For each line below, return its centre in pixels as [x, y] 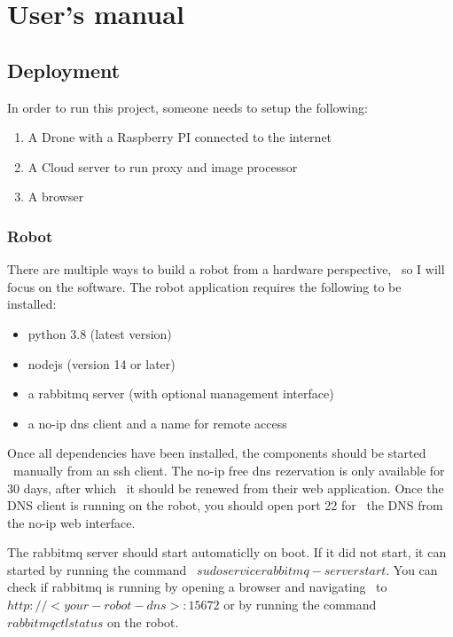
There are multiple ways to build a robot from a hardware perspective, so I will [226, 269]
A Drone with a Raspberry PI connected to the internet [180, 137]
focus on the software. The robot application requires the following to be [204, 286]
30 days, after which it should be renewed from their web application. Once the [226, 488]
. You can [412, 569]
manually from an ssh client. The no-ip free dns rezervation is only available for [229, 470]
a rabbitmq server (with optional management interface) [181, 393]
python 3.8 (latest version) [100, 333]
